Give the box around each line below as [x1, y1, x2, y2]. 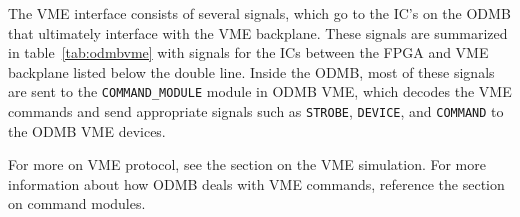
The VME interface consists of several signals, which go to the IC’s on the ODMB [8, 3, 511, 23]
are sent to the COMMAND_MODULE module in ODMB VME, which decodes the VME [8, 81, 512, 102]
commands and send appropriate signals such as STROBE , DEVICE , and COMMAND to [8, 101, 504, 122]
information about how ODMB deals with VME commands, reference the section [8, 173, 505, 194]
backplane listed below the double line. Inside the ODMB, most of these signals [8, 61, 495, 82]
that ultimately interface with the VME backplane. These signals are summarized [8, 22, 508, 43]
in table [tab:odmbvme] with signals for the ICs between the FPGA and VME [8, 42, 489, 63]
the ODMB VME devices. [8, 120, 166, 141]
